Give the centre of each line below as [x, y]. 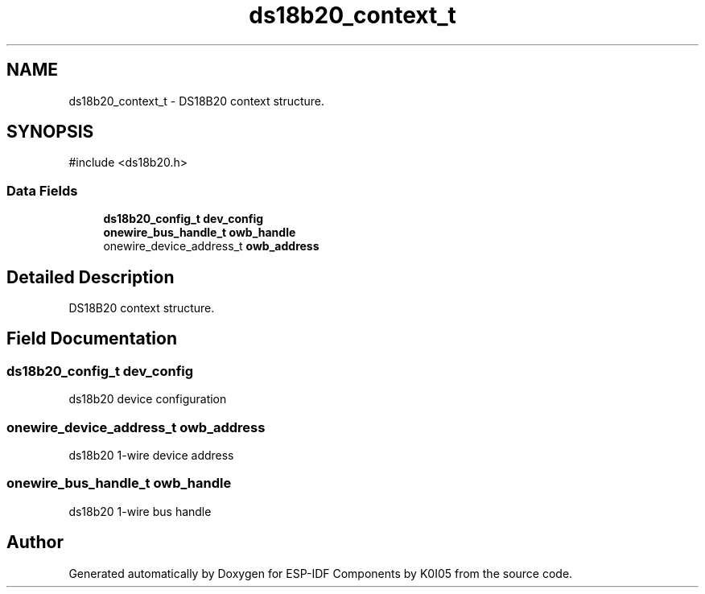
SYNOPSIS [50, 132]
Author [35, 542]
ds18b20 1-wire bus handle [140, 511]
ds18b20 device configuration [148, 399]
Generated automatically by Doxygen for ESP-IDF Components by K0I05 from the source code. [321, 573]
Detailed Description [91, 277]
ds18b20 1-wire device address [151, 455]
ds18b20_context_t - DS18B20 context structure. [197, 101]
